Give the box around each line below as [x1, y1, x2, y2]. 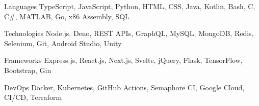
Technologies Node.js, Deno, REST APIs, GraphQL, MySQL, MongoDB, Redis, [4, 28, 254, 39]
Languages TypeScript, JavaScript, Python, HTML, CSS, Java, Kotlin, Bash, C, [4, 1, 255, 11]
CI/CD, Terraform [4, 92, 62, 102]
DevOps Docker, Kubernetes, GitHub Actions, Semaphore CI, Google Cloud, [4, 82, 245, 92]
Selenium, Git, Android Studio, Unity [4, 38, 122, 48]
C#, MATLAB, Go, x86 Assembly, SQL [4, 11, 129, 21]
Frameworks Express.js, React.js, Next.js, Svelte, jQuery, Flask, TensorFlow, [4, 55, 243, 65]
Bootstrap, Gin [4, 64, 51, 75]
